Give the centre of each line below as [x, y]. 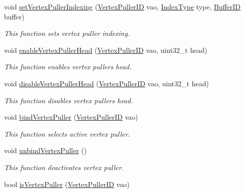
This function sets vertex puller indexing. [67, 33]
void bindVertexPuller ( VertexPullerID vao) [71, 117]
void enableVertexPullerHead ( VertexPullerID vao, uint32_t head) [106, 50]
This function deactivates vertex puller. [64, 167]
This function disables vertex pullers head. [68, 100]
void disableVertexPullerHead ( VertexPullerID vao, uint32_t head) [106, 83]
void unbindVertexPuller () [45, 150]
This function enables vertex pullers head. [68, 67]
